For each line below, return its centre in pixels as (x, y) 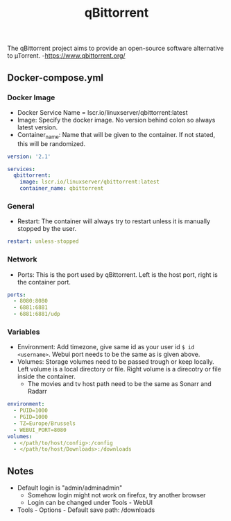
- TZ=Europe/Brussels (45, 423)
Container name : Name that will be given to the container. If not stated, (116, 135)
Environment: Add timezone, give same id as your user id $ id (106, 347)
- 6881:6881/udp (37, 314)
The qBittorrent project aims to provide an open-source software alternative (115, 48)
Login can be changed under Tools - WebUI (90, 503)
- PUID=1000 (31, 411)
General (21, 206)
